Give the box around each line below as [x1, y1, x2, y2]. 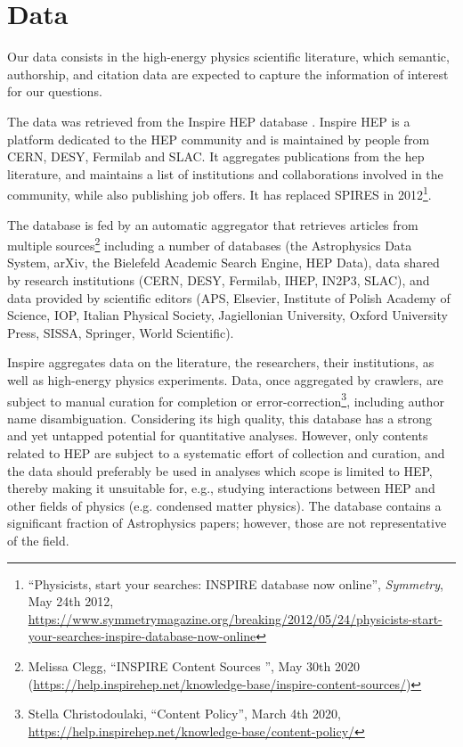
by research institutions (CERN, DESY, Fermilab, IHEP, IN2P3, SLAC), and [7, 270, 430, 289]
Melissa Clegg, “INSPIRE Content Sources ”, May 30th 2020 [28, 656, 361, 675]
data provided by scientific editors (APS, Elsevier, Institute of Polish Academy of [7, 288, 451, 307]
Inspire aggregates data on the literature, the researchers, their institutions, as [7, 353, 435, 372]
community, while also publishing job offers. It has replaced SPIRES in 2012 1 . [7, 183, 432, 203]
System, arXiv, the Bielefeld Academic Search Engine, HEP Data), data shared [7, 253, 440, 272]
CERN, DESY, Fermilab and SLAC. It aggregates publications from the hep [7, 147, 425, 166]
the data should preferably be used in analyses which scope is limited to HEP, [7, 461, 433, 480]
